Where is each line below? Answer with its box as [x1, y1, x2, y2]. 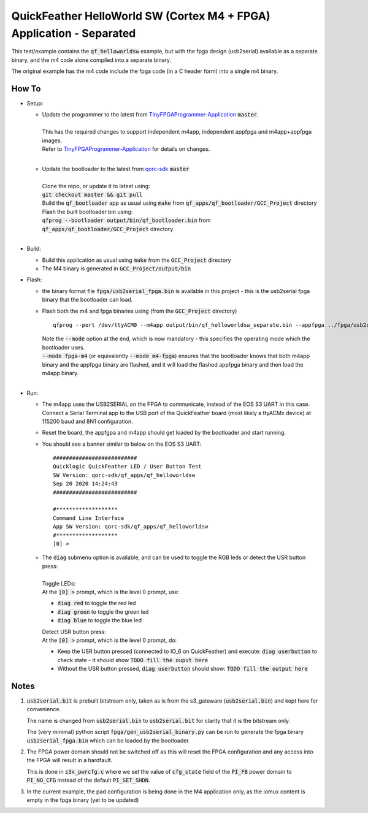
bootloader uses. [42, 343, 85, 351]
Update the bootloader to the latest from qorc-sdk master [42, 165, 190, 172]
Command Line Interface [53, 514, 125, 521]
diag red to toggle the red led [57, 600, 136, 607]
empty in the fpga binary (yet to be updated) [26, 796, 139, 803]
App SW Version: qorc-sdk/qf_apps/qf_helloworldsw [53, 523, 209, 530]
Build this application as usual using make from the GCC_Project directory [42, 256, 231, 264]
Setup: [26, 100, 44, 107]
